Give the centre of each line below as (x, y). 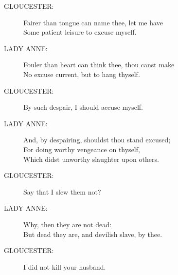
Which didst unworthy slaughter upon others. (91, 159)
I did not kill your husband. (65, 266)
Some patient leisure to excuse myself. (80, 32)
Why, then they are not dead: (67, 224)
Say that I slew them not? (62, 191)
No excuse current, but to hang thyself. (82, 74)
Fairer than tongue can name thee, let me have (93, 22)
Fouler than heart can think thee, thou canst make (99, 65)
